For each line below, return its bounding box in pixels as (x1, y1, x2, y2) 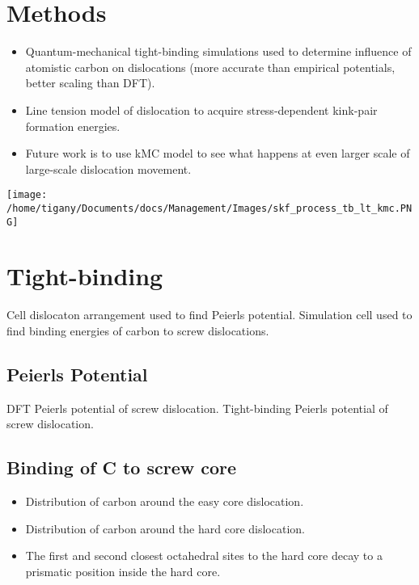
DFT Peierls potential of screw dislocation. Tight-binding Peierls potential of (6, 399, 388, 416)
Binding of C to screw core (6, 455, 237, 480)
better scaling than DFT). (25, 74, 155, 91)
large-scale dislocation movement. (25, 160, 192, 177)
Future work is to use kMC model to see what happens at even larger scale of (25, 145, 410, 162)
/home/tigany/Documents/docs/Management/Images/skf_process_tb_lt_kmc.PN (6, 202, 413, 214)
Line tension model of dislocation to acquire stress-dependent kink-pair (25, 101, 378, 118)
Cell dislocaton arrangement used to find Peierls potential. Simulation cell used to (6, 306, 413, 323)
